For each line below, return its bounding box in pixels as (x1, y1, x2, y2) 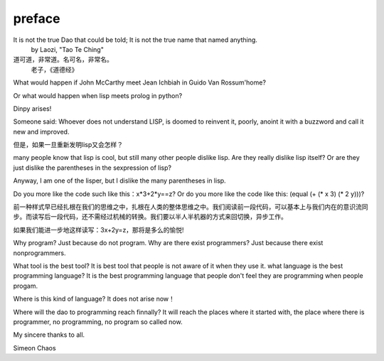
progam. (13, 281, 38, 290)
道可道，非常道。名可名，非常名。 (13, 55, 113, 64)
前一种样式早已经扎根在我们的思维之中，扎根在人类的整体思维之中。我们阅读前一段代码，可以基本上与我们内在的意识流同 (13, 203, 368, 211)
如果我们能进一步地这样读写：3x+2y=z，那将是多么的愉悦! (13, 225, 184, 234)
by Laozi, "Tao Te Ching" (31, 45, 105, 53)
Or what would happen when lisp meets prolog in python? (13, 91, 183, 99)
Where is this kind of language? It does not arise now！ (13, 295, 176, 303)
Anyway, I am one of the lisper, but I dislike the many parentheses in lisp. (13, 176, 227, 185)
